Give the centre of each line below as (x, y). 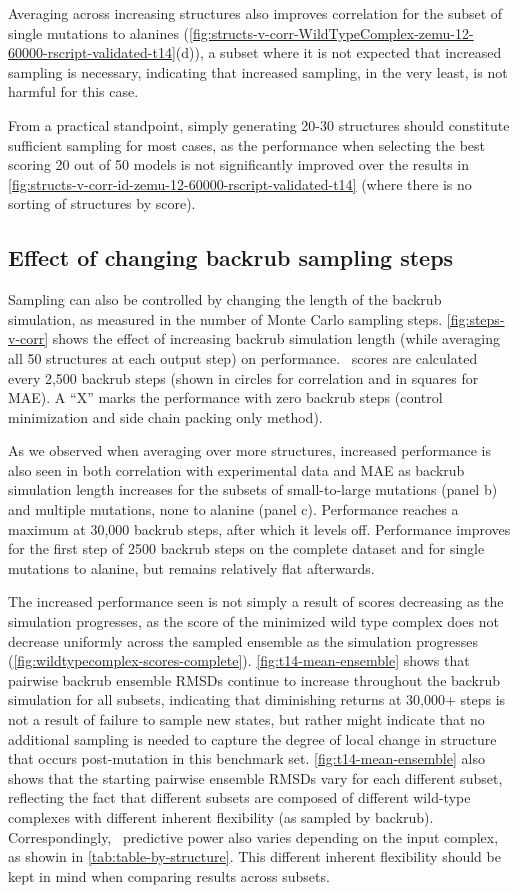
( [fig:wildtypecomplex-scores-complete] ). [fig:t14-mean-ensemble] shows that (239, 660)
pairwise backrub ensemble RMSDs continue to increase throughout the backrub (254, 679)
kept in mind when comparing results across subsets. (169, 875)
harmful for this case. (73, 91)
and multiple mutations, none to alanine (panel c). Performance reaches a (233, 509)
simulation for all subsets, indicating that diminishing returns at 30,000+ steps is (257, 699)
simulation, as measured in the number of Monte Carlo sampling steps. (225, 318)
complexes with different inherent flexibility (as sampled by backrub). (221, 816)
